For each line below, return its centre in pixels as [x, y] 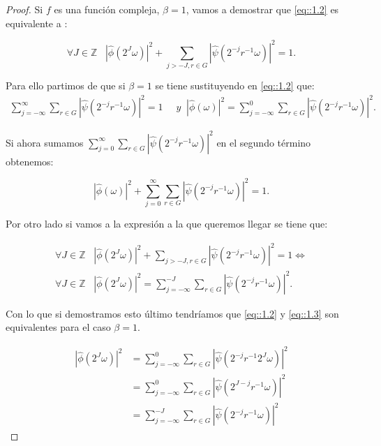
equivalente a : [37, 23]
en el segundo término [264, 142]
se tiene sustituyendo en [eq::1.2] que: [235, 86]
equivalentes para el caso [58, 327]
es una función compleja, [107, 9]
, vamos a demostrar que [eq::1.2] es [262, 9]
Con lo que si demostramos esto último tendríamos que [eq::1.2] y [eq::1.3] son [172, 313]
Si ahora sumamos [45, 142]
